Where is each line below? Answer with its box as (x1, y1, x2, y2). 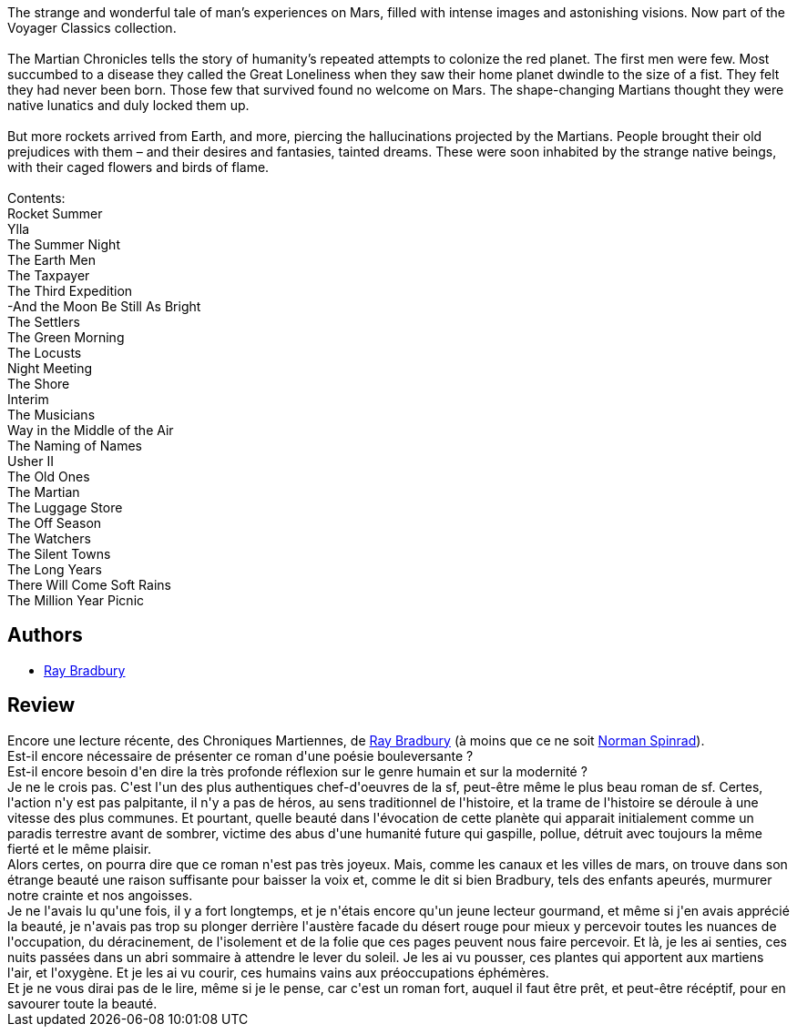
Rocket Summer (7, 206, 103, 221)
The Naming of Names (7, 438, 143, 453)
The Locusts (7, 345, 82, 360)
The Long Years (7, 562, 102, 577)
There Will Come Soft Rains (7, 577, 171, 593)
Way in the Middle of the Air (7, 422, 174, 438)
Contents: (7, 190, 66, 206)
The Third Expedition (7, 283, 133, 299)
